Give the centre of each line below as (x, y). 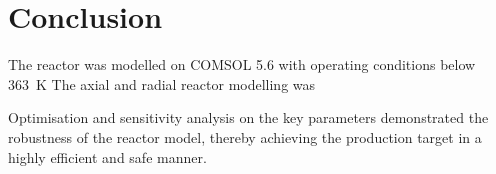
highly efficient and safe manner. (107, 156)
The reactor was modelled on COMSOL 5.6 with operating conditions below (242, 64)
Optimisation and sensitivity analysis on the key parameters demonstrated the (248, 117)
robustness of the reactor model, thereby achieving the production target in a (245, 136)
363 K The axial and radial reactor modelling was (162, 83)
